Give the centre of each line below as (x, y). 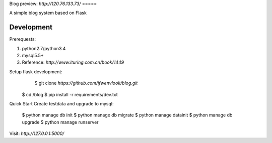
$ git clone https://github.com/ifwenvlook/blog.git (86, 83)
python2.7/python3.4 (44, 48)
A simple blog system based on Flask (48, 13)
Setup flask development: (36, 71)
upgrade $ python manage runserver (60, 122)
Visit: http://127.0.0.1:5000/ (37, 133)
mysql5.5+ (33, 56)
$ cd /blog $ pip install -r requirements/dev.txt (70, 94)
